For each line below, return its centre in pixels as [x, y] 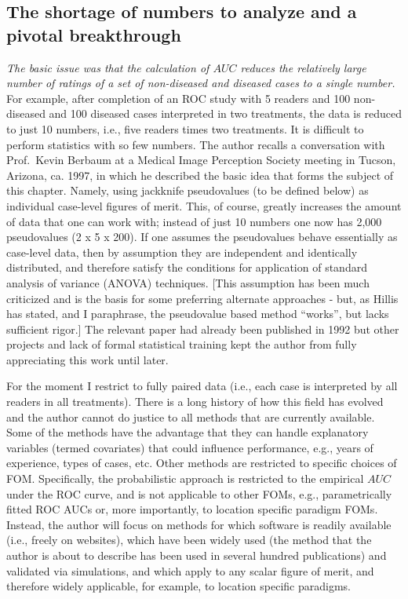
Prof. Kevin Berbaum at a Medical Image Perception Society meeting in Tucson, [201, 160]
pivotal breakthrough [94, 34]
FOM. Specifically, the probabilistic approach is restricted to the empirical [185, 478]
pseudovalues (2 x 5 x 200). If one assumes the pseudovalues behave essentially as [202, 237]
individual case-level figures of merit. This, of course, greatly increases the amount [204, 205]
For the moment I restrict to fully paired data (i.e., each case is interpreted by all [202, 386]
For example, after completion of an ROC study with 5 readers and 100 [178, 98]
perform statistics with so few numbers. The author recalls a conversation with [196, 144]
